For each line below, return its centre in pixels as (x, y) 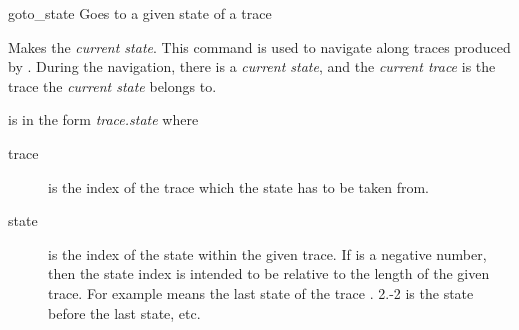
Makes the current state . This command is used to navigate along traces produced (259, 46)
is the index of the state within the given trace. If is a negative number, (267, 253)
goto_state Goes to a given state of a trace (140, 13)
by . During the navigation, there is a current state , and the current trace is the (252, 66)
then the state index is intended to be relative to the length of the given (269, 273)
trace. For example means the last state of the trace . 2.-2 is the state (261, 292)
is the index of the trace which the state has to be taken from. (238, 186)
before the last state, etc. (124, 312)
